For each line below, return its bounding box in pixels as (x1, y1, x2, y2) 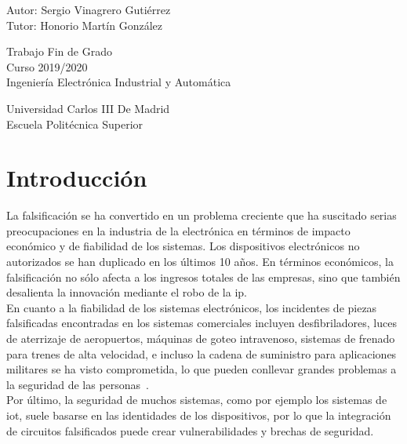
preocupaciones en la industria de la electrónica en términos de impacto (6, 222, 351, 238)
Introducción (6, 162, 147, 194)
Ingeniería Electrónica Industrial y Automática (6, 74, 231, 90)
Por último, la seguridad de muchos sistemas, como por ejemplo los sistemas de (6, 391, 387, 408)
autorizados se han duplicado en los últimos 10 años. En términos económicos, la (6, 253, 394, 270)
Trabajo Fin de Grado (6, 43, 112, 60)
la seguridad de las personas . (6, 376, 149, 392)
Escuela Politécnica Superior (6, 115, 144, 132)
